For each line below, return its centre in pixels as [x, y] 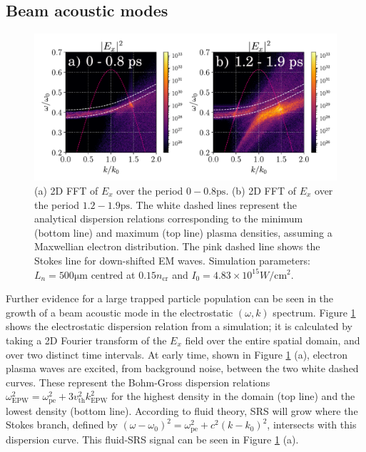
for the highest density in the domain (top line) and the [233, 396]
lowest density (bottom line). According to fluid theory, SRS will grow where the [182, 410]
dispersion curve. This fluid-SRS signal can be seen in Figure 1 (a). [152, 439]
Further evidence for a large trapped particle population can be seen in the [170, 298]
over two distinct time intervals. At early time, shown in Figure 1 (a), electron [177, 354]
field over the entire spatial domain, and [273, 340]
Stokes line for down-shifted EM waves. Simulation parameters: [172, 260]
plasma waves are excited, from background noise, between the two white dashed [182, 368]
